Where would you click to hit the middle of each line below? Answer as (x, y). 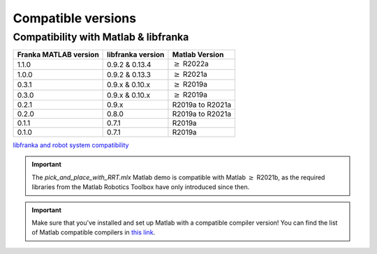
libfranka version (136, 54)
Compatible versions (74, 18)
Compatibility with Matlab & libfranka (101, 37)
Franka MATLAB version (58, 54)
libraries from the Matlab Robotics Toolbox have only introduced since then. (141, 187)
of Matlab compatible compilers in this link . (94, 232)
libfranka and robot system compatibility (71, 145)
